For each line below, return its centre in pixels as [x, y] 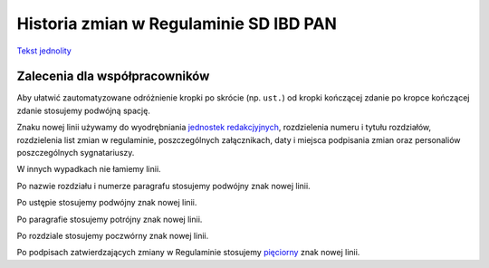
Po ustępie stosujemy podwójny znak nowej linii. [107, 203]
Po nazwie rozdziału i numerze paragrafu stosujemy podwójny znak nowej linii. [164, 186]
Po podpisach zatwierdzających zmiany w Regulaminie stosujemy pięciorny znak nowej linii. [188, 253]
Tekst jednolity [44, 51]
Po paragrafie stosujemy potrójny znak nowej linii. [110, 219]
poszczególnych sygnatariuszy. [76, 153]
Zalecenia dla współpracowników [113, 77]
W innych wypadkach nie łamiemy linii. [89, 169]
